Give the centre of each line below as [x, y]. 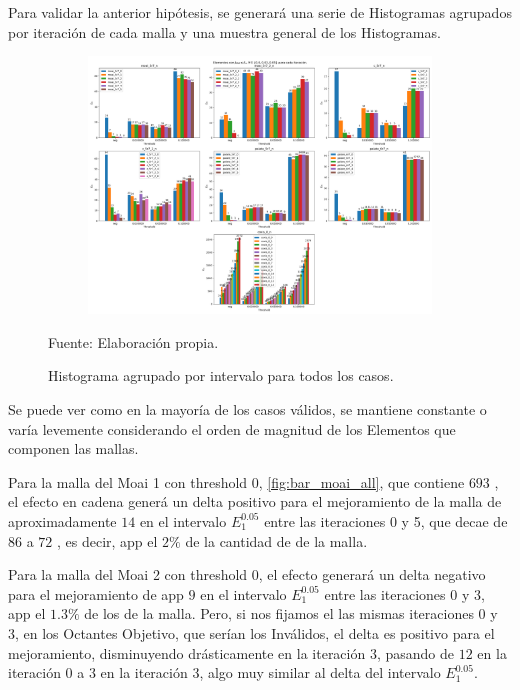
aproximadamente [62, 520]
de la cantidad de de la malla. [276, 540]
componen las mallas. [73, 448]
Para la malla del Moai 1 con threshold [128, 481]
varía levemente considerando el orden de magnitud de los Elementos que [232, 428]
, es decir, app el [107, 540]
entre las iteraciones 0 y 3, [404, 593]
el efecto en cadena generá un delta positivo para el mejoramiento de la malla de [255, 501]
